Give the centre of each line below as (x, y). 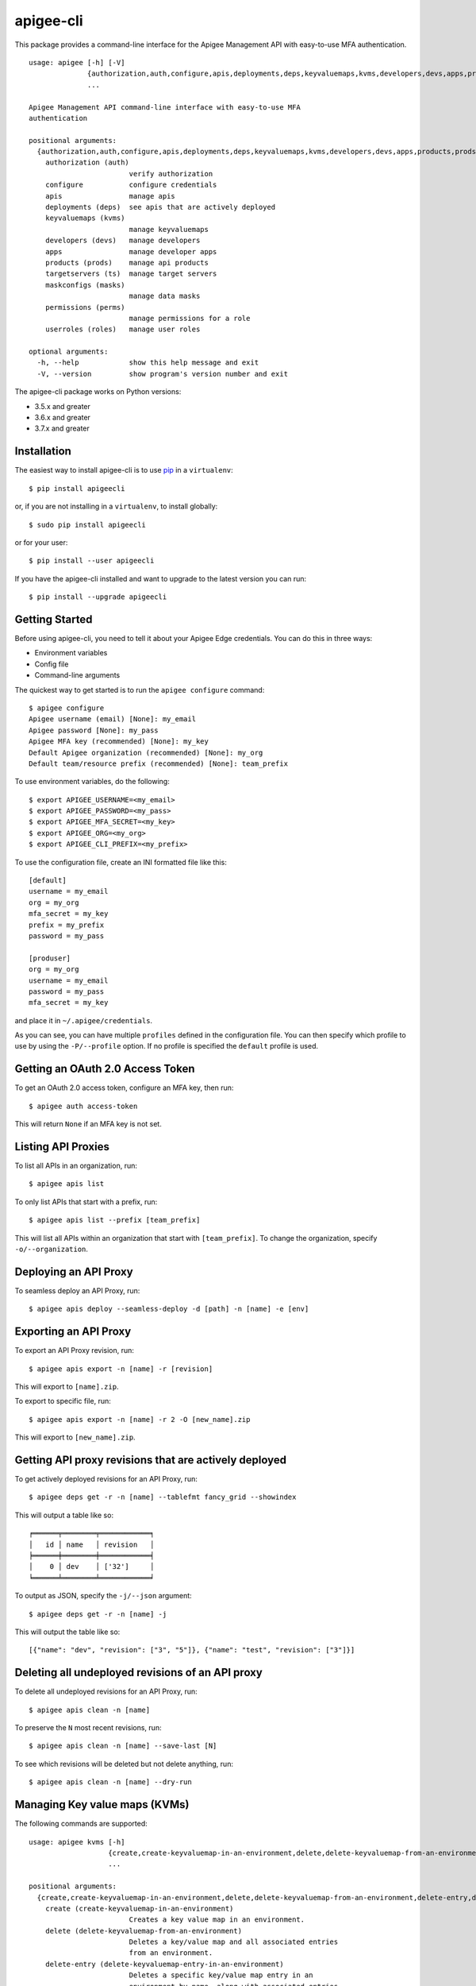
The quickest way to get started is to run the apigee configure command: (140, 690)
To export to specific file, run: (63, 1401)
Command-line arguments (77, 675)
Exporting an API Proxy (73, 1332)
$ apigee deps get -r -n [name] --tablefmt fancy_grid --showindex (163, 1497)
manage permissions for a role (190, 318)
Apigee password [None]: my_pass (94, 730)
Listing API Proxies (62, 1147)
